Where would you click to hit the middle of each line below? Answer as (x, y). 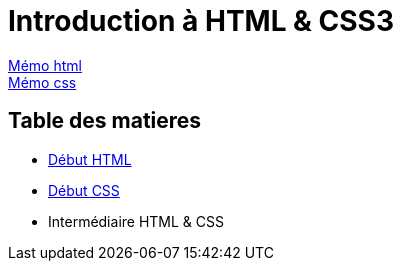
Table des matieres (105, 121)
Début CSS (84, 190)
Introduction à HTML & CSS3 (201, 21)
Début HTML (90, 159)
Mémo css (42, 82)
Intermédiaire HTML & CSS (136, 221)
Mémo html (45, 65)
